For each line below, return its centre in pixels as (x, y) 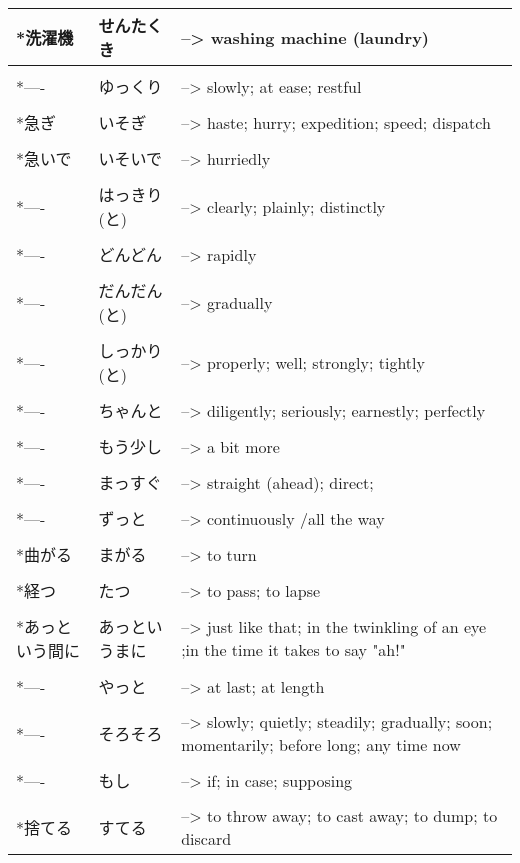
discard (206, 838)
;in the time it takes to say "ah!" (293, 649)
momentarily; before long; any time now (321, 744)
